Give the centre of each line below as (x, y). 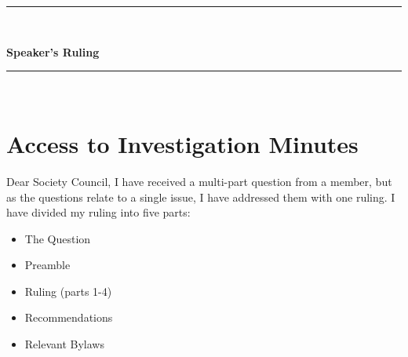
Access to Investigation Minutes (182, 143)
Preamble (47, 265)
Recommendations (69, 317)
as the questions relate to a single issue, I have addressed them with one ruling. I (201, 197)
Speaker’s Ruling (53, 51)
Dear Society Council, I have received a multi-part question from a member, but (199, 181)
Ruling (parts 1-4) (68, 291)
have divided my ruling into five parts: (98, 212)
